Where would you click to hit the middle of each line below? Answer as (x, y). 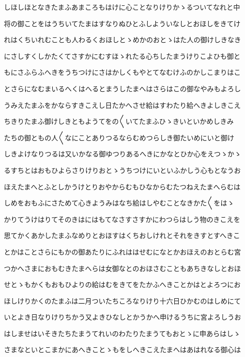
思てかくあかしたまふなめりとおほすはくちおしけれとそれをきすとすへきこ (122, 235)
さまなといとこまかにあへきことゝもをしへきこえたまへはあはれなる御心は (122, 349)
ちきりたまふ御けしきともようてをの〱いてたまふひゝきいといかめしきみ (119, 121)
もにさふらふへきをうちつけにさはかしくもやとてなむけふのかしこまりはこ (122, 72)
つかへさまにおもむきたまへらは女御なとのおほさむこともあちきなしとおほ (122, 268)
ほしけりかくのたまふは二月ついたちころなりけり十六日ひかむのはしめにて (122, 300)
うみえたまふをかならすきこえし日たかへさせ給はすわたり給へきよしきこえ (122, 105)
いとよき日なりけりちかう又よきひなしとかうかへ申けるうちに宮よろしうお (122, 317)
